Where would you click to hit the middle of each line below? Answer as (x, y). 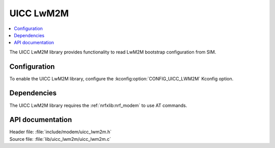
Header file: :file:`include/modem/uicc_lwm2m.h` (61, 132)
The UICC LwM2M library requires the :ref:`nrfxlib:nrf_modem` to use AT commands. (98, 105)
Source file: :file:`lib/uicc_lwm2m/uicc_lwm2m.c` (60, 139)
